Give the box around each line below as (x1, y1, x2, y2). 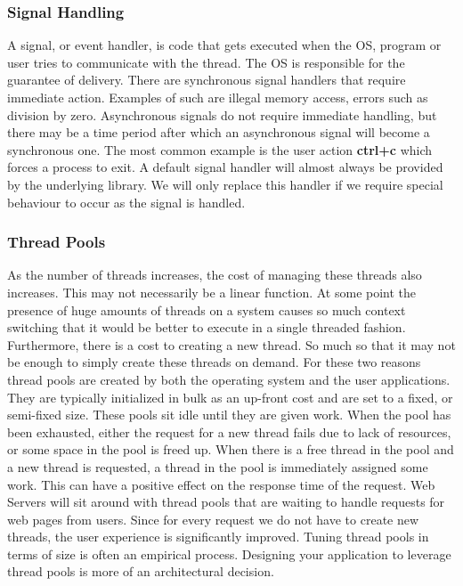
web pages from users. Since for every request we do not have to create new (7, 509, 419, 528)
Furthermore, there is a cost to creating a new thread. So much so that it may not (7, 335, 456, 354)
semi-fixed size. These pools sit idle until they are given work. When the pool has (7, 405, 451, 424)
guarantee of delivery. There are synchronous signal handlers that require (7, 70, 406, 89)
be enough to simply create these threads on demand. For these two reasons (7, 353, 421, 371)
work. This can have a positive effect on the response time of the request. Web (7, 475, 435, 493)
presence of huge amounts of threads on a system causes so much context (7, 300, 406, 319)
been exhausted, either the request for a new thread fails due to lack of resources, (7, 422, 451, 441)
